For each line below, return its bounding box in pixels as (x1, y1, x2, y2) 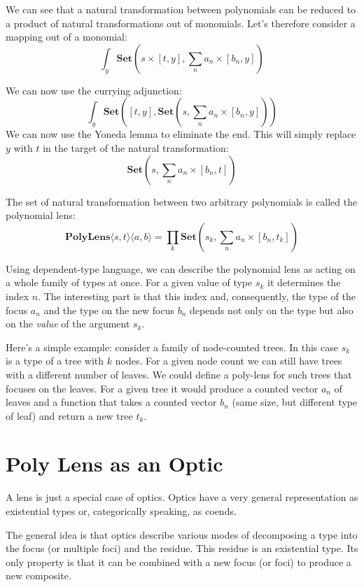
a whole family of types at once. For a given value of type (6, 275, 253, 290)
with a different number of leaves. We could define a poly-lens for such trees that (6, 367, 352, 381)
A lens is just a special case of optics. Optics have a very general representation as (6, 490, 358, 504)
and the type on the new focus (43, 302, 174, 317)
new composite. (6, 568, 71, 583)
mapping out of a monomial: (6, 29, 127, 44)
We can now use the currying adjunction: (6, 83, 182, 97)
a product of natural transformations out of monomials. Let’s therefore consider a (6, 15, 356, 30)
